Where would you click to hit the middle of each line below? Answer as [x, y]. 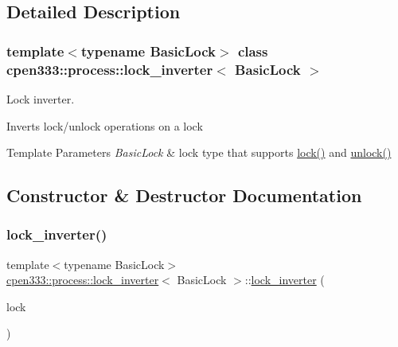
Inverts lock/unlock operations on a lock [105, 125]
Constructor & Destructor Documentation [184, 195]
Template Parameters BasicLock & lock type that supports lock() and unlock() [199, 152]
